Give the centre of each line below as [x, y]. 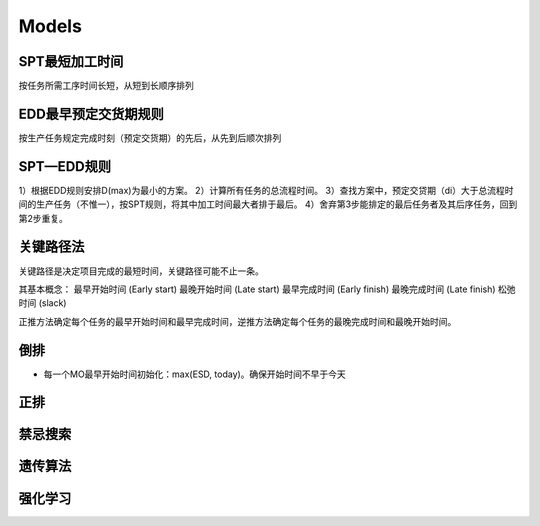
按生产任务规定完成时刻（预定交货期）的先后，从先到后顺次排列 [150, 137]
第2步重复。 [43, 218]
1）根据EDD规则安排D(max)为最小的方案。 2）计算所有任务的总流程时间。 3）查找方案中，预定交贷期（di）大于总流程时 [266, 190]
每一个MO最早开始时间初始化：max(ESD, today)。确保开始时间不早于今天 [195, 374]
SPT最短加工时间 [71, 61]
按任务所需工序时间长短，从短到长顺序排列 [106, 86]
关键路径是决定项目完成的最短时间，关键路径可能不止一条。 [141, 271]
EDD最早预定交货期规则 [91, 113]
